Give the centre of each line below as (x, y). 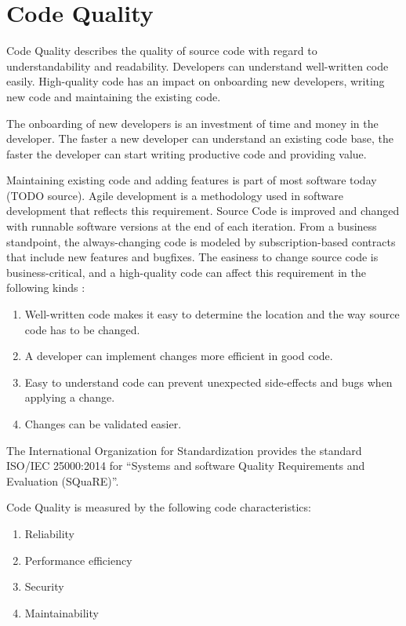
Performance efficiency (78, 560)
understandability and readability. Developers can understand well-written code (198, 66)
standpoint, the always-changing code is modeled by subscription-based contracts (201, 241)
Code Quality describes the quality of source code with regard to (162, 51)
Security (44, 586)
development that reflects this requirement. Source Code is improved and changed (203, 211)
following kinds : (46, 288)
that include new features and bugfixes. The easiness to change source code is (192, 257)
